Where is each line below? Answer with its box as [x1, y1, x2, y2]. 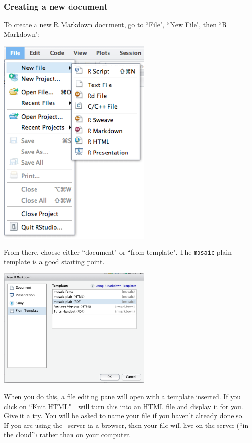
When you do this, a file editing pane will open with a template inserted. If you [4, 392, 241, 402]
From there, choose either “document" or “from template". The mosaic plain [4, 247, 232, 257]
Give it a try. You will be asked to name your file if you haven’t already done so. [4, 410, 244, 421]
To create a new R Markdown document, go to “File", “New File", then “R [4, 19, 227, 30]
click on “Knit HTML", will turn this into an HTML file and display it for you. [4, 401, 243, 411]
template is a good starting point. [4, 256, 105, 266]
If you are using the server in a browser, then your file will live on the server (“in [4, 420, 249, 430]
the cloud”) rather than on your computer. [4, 429, 131, 440]
